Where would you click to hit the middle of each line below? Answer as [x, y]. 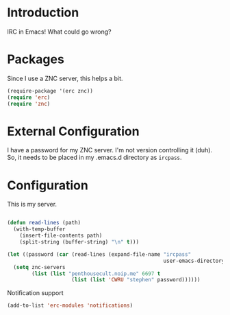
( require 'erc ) [29, 97]
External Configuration [73, 131]
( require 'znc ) [29, 104]
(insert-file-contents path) [61, 236]
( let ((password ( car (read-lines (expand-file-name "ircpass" [99, 254]
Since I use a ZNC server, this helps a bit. [65, 78]
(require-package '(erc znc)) [50, 91]
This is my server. [32, 205]
